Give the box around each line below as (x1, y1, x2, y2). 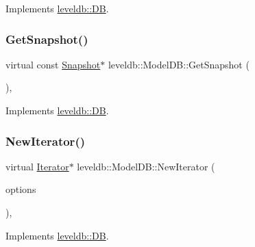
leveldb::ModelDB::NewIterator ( (77, 159, 215, 173)
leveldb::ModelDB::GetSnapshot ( (108, 57, 250, 71)
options (5, 182, 36, 196)
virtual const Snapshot (5, 57, 101, 71)
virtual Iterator (5, 159, 69, 173)
